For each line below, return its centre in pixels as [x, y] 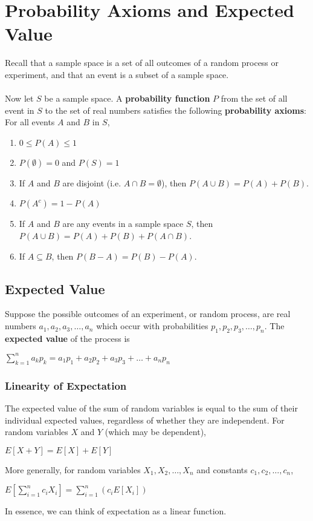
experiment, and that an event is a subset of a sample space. [117, 74]
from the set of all [254, 98]
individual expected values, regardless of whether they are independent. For [145, 420]
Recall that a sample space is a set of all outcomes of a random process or [142, 63]
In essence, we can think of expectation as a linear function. [116, 511]
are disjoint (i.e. [92, 182]
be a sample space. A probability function [127, 98]
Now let [19, 98]
